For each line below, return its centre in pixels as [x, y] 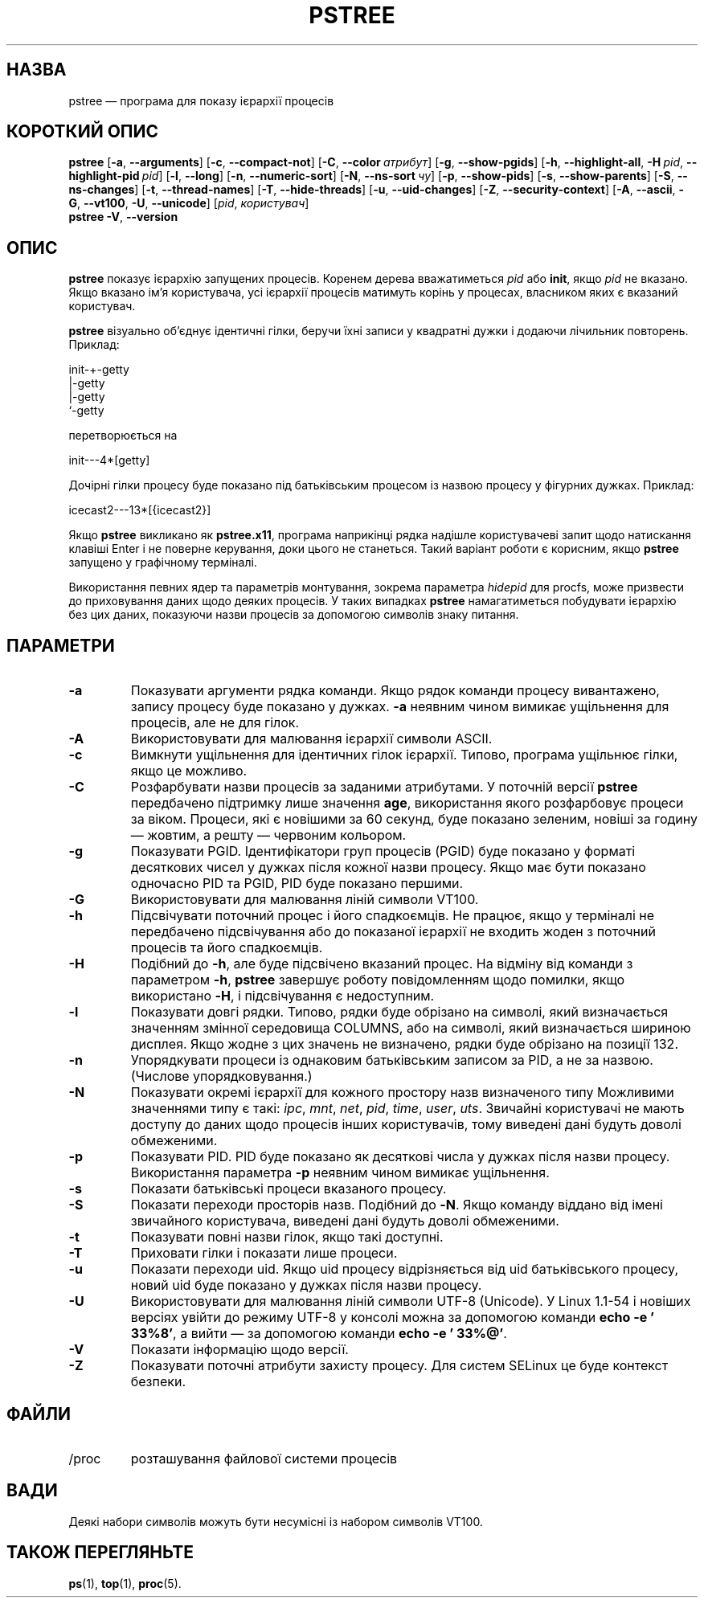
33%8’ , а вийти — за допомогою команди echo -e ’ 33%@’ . [319, 1334]
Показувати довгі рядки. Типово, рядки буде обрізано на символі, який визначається [399, 1012]
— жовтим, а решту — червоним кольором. [268, 835]
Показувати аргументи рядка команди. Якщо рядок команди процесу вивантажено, [395, 691]
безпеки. [158, 1382]
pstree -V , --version [123, 217]
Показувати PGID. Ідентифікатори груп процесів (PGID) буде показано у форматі [383, 851]
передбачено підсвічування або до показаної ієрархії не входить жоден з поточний [393, 932]
